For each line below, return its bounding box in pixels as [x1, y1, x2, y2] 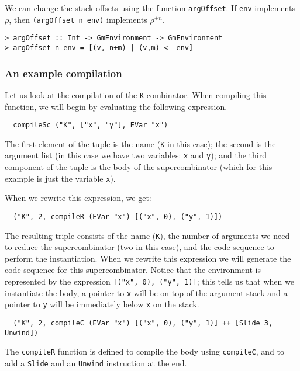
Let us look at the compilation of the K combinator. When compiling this [5, 88, 267, 100]
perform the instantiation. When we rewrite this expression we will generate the [5, 252, 291, 264]
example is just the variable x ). [5, 172, 116, 184]
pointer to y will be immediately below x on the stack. [5, 298, 199, 310]
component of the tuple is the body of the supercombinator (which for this [5, 161, 273, 173]
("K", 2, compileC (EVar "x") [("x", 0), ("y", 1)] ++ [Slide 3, [13, 318, 273, 327]
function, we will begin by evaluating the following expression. [5, 100, 227, 112]
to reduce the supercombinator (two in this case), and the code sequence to [5, 241, 274, 253]
